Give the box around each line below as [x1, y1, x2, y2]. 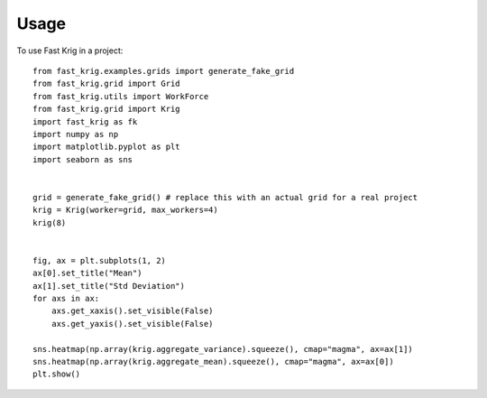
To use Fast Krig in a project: [16, 45, 124, 56]
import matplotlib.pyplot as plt [32, 142, 180, 153]
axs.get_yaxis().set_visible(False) [51, 319, 214, 329]
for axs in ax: [32, 293, 100, 303]
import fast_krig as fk [32, 116, 138, 126]
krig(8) [32, 218, 67, 227]
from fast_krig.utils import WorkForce [32, 91, 209, 101]
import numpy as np [32, 129, 119, 139]
